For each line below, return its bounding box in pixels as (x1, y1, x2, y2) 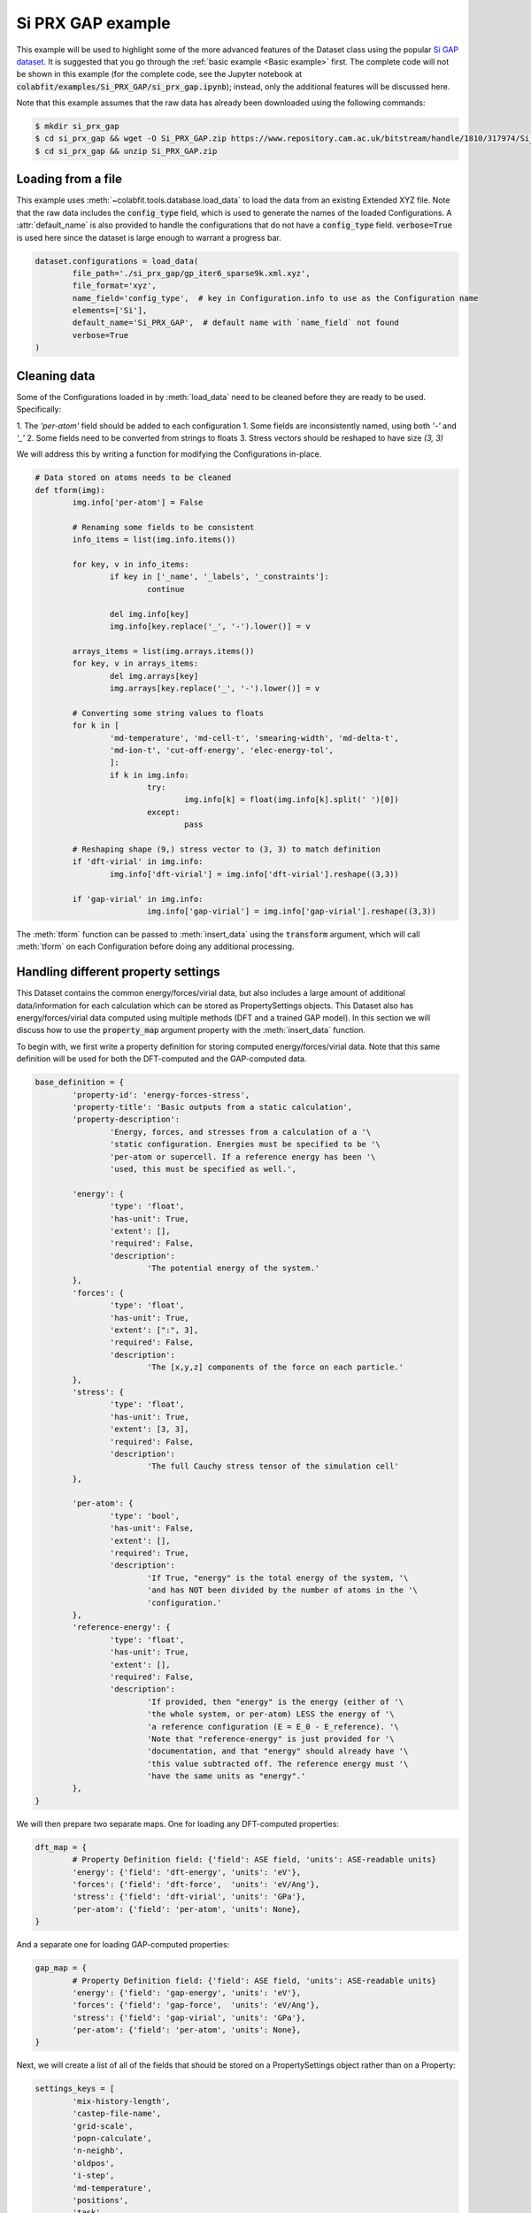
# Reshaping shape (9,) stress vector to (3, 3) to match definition (72, 844, 381, 854)
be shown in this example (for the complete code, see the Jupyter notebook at (16, 69, 303, 80)
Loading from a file (16, 172, 123, 187)
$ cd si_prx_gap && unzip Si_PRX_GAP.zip (35, 146, 218, 156)
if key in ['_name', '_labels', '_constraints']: (109, 572, 329, 582)
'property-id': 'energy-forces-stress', (72, 1090, 250, 1099)
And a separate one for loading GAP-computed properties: (16, 1939, 230, 1950)
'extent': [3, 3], (109, 1424, 189, 1434)
